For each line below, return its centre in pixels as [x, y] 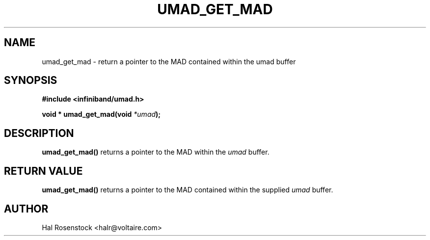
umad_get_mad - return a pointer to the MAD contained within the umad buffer [169, 61]
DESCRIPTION [39, 133]
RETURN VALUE [43, 171]
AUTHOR [26, 209]
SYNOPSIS [31, 80]
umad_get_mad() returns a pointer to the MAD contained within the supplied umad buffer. [188, 190]
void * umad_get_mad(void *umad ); [101, 114]
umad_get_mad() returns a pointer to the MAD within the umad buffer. [156, 152]
